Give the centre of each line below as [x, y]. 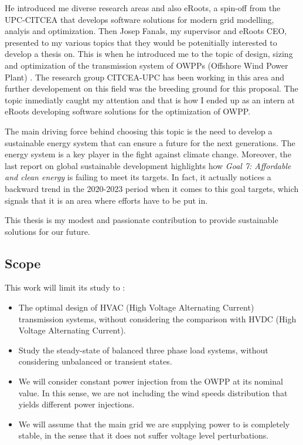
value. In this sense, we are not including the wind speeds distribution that [153, 392]
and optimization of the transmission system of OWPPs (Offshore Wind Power [147, 65]
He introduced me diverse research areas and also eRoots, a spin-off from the [143, 8]
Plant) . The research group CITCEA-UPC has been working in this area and [145, 77]
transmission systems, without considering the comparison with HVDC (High [157, 318]
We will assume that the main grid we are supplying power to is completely [154, 424]
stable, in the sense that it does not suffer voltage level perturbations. [144, 435]
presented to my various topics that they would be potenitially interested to [141, 42]
